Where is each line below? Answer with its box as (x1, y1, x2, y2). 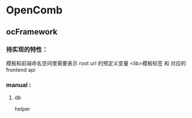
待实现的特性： (6, 45, 48, 53)
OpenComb (6, 4, 63, 17)
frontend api (6, 66, 36, 73)
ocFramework (6, 27, 58, 37)
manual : (6, 81, 32, 89)
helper (14, 106, 30, 113)
